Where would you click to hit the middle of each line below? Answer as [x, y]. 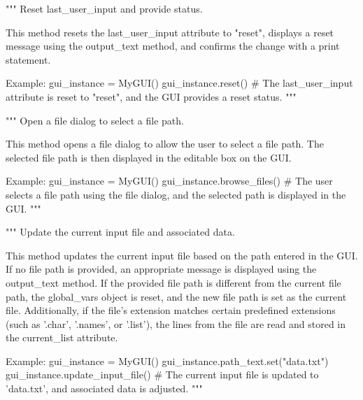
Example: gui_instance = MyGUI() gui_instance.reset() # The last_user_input [179, 83]
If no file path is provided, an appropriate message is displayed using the [161, 269]
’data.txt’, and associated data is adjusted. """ [104, 388]
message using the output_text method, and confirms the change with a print [173, 46]
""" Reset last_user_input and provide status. [104, 8]
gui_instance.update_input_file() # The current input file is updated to [162, 374]
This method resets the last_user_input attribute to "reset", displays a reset [170, 32]
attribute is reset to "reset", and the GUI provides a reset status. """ [151, 96]
